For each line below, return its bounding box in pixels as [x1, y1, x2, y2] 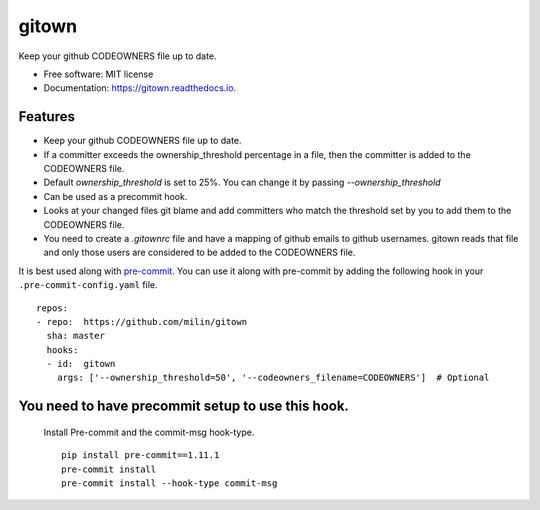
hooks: [46, 344, 79, 355]
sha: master [46, 330, 105, 342]
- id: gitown [46, 358, 116, 370]
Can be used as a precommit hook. [43, 190, 188, 202]
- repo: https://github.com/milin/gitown [36, 316, 248, 327]
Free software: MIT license [43, 68, 154, 80]
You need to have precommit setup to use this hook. [18, 398, 350, 415]
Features [18, 108, 75, 125]
